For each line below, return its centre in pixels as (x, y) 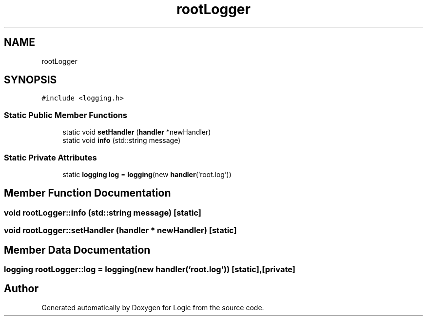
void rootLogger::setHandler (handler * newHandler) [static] (120, 230)
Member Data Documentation (77, 250)
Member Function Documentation (87, 193)
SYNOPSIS (30, 80)
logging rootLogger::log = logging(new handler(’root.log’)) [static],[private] (150, 269)
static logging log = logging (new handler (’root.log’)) (147, 174)
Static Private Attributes (50, 157)
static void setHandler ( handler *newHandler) (137, 132)
